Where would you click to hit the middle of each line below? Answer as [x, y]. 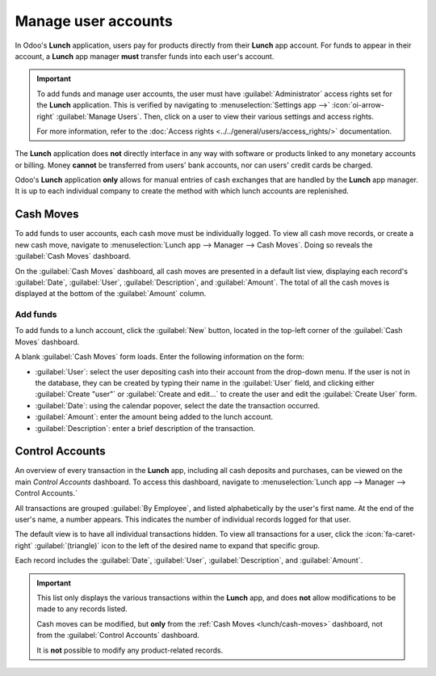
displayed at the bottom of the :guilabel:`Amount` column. [111, 294]
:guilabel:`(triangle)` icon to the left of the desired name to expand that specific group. [177, 545]
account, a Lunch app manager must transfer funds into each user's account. [145, 56]
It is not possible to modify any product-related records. [130, 650]
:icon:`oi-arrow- [358, 105]
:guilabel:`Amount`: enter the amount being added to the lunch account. [154, 417]
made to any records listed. [82, 609]
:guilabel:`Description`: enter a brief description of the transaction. [145, 428]
